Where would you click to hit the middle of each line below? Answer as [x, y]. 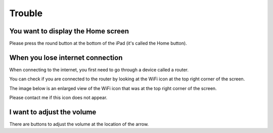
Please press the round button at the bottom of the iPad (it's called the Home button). [98, 43]
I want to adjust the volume [53, 112]
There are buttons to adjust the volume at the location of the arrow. [79, 124]
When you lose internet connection [66, 57]
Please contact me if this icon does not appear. [58, 98]
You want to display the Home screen [69, 31]
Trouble [26, 13]
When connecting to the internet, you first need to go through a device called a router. [99, 70]
